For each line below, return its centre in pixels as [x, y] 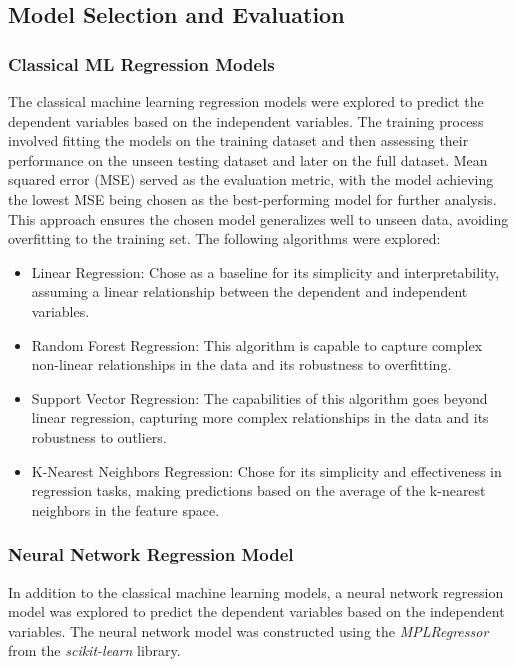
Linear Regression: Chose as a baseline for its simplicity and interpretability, [265, 271]
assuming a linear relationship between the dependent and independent [249, 291]
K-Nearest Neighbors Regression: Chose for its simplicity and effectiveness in [266, 470]
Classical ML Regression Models [141, 63]
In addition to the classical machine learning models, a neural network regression [256, 591]
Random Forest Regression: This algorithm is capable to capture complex [257, 344]
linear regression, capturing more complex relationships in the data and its [260, 417]
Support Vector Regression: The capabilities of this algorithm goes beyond [259, 397]
